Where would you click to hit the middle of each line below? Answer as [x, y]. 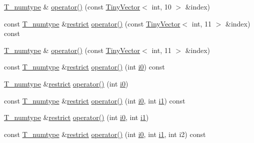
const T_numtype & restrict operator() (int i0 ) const [84, 67]
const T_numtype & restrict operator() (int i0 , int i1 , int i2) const [105, 134]
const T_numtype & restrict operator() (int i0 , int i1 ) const [95, 100]
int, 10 [161, 6]
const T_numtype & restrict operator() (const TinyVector [92, 23]
